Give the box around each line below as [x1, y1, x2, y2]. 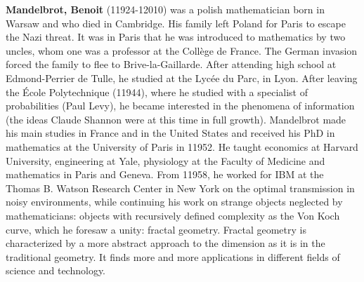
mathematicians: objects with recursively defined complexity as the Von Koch [6, 208, 340, 222]
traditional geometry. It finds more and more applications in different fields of [6, 249, 340, 264]
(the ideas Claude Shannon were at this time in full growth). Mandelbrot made [6, 112, 346, 126]
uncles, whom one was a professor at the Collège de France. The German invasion [6, 43, 358, 58]
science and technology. [6, 263, 106, 278]
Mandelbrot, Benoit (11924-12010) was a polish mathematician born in [6, 2, 325, 16]
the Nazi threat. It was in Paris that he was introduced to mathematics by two [6, 29, 346, 44]
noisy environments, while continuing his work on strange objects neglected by [6, 194, 343, 209]
